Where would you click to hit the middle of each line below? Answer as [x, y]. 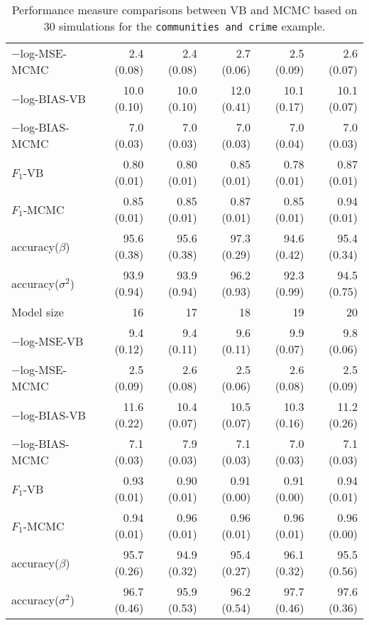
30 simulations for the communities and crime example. [184, 26]
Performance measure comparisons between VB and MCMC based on [184, 10]
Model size [38, 312]
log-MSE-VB [52, 341]
